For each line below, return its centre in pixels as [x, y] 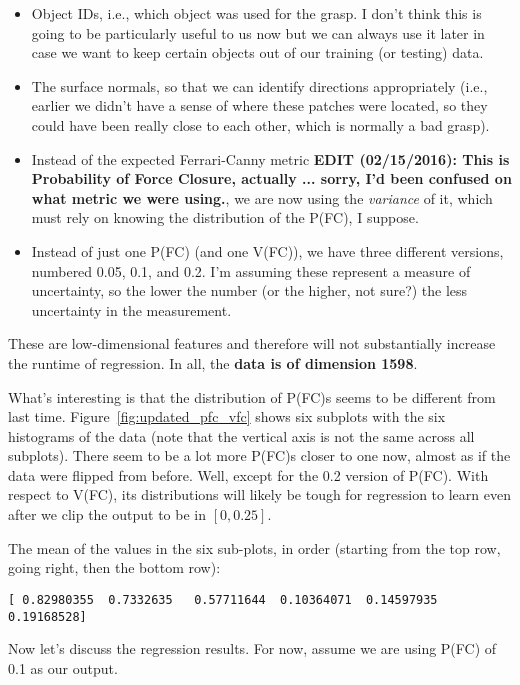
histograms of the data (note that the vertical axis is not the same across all [241, 435]
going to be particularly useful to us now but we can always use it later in [258, 32]
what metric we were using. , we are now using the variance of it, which [262, 197]
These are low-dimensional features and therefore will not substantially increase [252, 343]
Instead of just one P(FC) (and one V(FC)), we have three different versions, [267, 250]
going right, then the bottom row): [114, 567]
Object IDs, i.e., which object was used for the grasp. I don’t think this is [256, 13]
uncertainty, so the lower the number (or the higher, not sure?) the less [249, 290]
